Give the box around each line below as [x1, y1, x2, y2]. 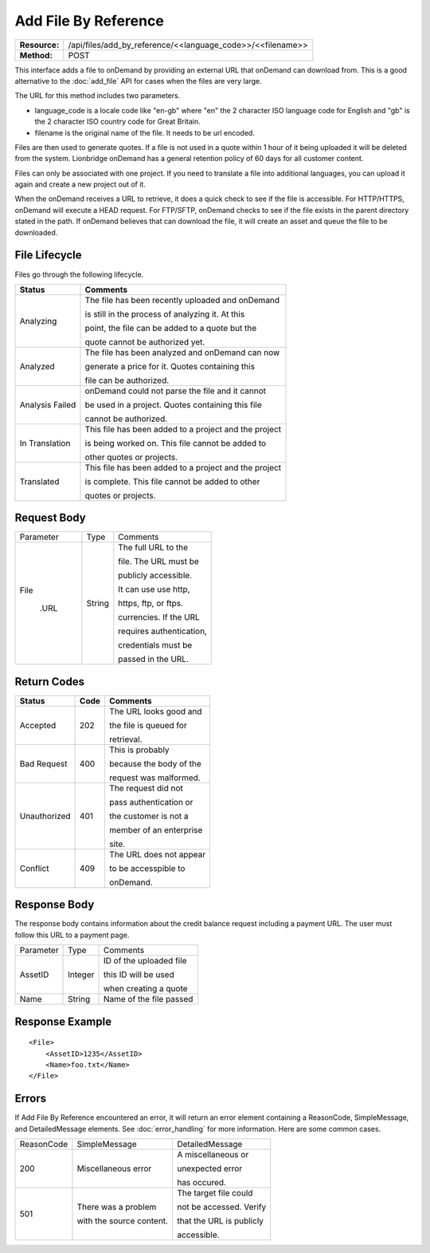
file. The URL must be [118, 556, 199, 567]
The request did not [108, 782, 183, 794]
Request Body [14, 511, 87, 525]
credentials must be [118, 640, 193, 651]
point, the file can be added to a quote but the [84, 322, 257, 333]
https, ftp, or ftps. [118, 598, 183, 609]
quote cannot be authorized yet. [84, 336, 205, 347]
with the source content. [76, 1216, 169, 1227]
